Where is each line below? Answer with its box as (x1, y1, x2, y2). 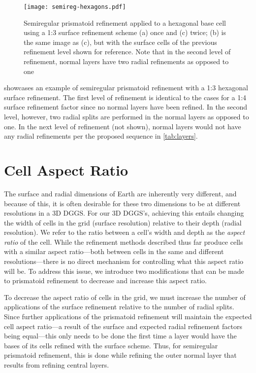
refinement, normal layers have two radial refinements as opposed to (24, 56, 229, 67)
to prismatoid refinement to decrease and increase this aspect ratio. (4, 275, 207, 286)
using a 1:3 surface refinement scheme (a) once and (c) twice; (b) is (24, 27, 226, 37)
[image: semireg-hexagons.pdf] (24, 3, 126, 10)
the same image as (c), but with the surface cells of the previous (24, 37, 217, 47)
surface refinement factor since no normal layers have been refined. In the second (4, 102, 248, 112)
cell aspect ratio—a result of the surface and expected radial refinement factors (4, 321, 242, 331)
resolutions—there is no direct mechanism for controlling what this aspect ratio (4, 256, 244, 266)
